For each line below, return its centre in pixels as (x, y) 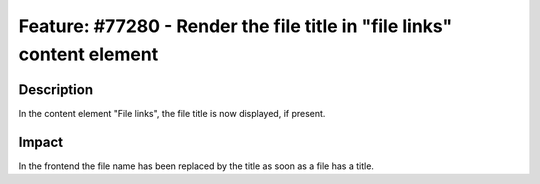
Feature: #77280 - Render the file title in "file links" (235, 26)
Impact (41, 141)
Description (56, 89)
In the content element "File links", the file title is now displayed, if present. (172, 113)
